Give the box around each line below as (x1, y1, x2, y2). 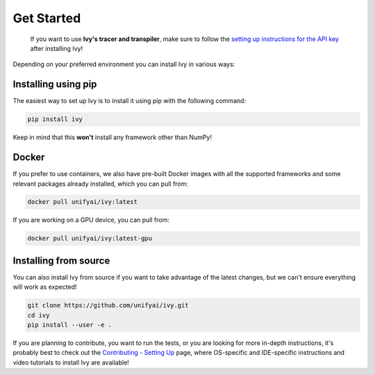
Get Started (12, 10, 81, 26)
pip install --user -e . (27, 321, 112, 329)
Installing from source (12, 255, 110, 266)
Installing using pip (12, 79, 97, 90)
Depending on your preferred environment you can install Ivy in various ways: (12, 60, 235, 69)
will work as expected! (12, 282, 77, 292)
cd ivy (27, 311, 50, 319)
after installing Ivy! (30, 44, 83, 52)
